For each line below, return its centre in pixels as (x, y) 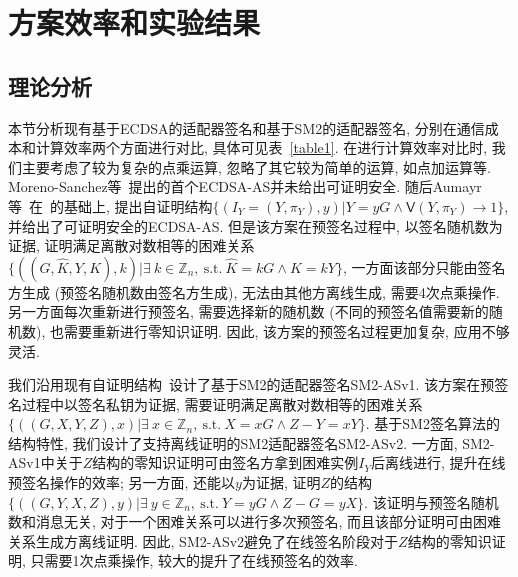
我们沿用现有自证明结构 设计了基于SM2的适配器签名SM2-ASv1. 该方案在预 (251, 384)
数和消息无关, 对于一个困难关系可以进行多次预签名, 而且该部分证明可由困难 (255, 521)
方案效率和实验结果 (134, 22)
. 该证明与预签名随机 (431, 501)
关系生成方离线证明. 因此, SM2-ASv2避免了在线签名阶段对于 (203, 540)
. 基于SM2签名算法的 (432, 423)
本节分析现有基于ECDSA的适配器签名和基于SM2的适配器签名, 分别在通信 (246, 127)
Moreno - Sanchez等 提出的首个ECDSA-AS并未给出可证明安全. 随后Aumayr (245, 186)
